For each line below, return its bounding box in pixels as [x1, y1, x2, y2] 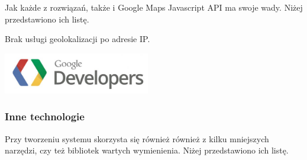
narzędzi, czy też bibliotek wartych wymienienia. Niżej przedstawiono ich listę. [5, 144, 289, 156]
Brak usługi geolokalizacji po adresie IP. [5, 33, 150, 45]
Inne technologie [5, 109, 85, 124]
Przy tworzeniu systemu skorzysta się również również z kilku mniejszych [5, 132, 269, 145]
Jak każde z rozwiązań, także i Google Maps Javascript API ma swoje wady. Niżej [5, 1, 303, 13]
